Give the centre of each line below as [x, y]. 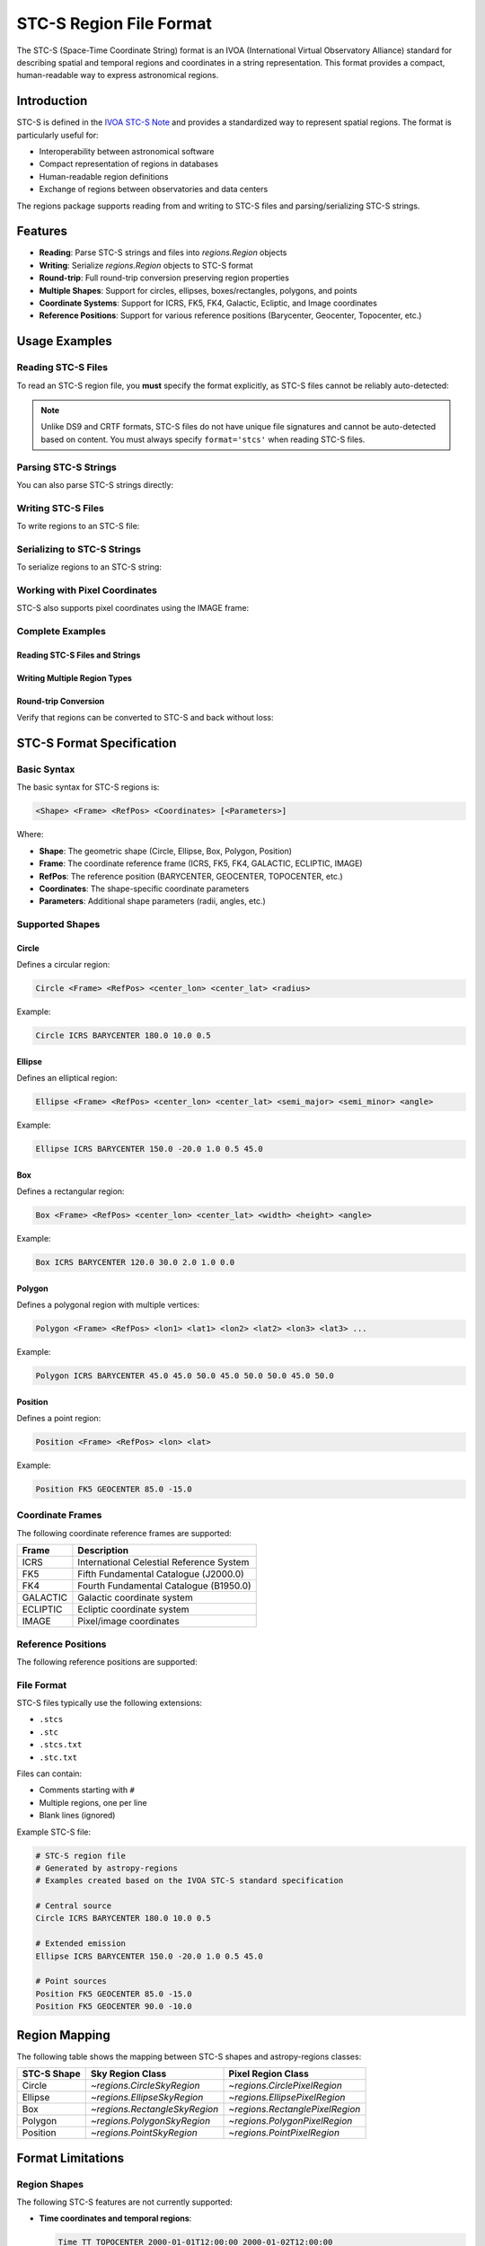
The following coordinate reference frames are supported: [124, 1533]
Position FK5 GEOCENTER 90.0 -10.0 [114, 2007]
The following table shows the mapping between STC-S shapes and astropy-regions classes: [189, 2056]
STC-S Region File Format [115, 23]
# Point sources [71, 1981]
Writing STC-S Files [61, 508]
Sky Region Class [128, 2074]
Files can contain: [49, 1773]
